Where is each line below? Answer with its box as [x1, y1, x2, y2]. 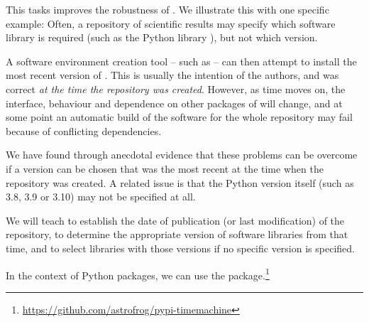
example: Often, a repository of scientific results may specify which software [6, 16, 336, 31]
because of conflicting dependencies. [6, 123, 162, 138]
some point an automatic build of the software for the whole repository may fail [6, 109, 353, 124]
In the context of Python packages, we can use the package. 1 [6, 265, 270, 282]
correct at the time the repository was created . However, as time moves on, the [6, 81, 346, 96]
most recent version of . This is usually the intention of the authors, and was [6, 68, 339, 82]
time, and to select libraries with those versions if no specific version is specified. [6, 240, 355, 255]
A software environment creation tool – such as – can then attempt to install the [6, 53, 357, 68]
